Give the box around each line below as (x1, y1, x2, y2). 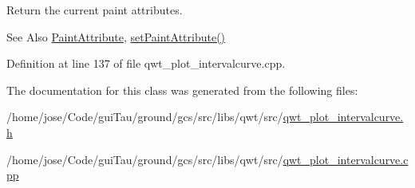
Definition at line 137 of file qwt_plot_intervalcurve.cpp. (6, 55, 286, 72)
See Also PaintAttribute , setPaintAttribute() (6, 28, 226, 45)
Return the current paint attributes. (6, 2, 183, 18)
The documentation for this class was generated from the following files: (6, 81, 358, 98)
